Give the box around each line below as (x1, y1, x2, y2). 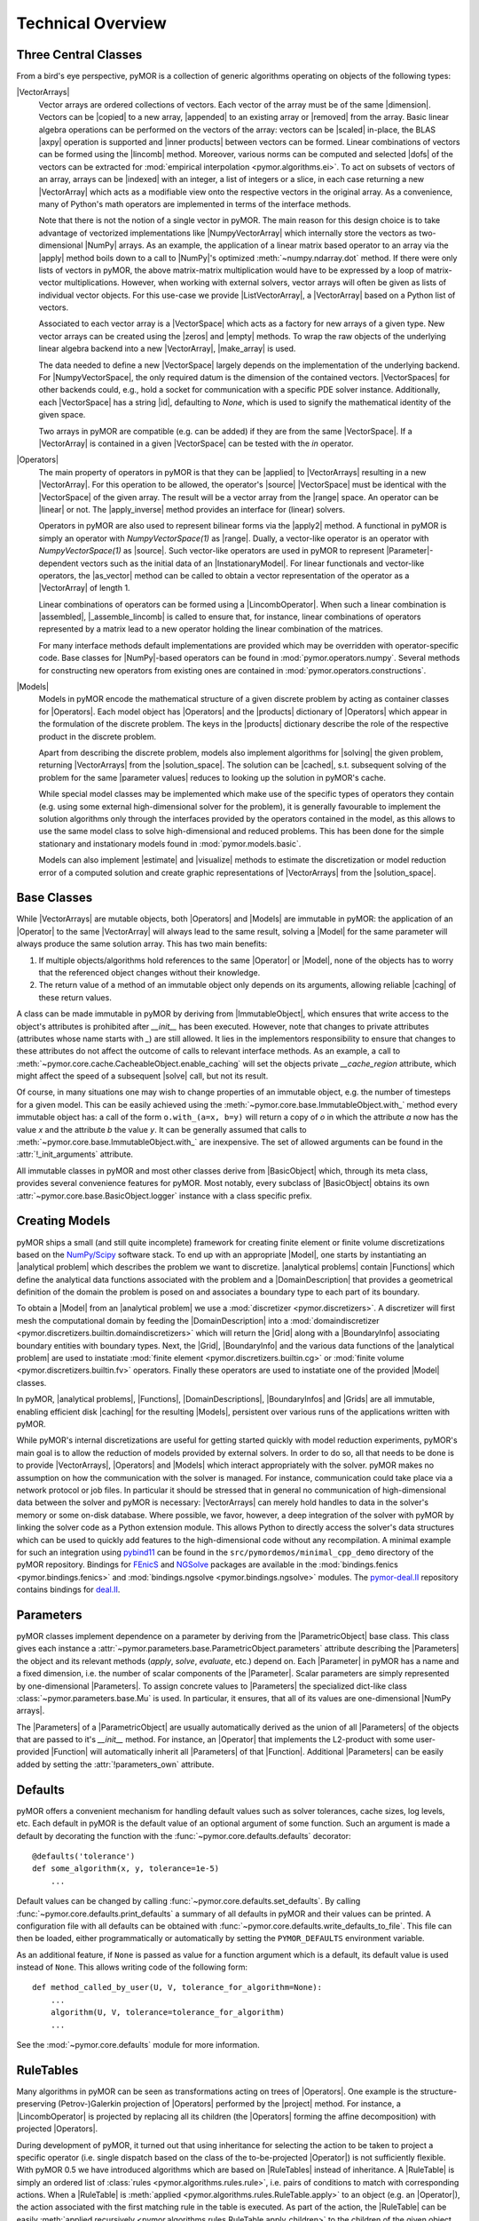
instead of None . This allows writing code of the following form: (16, 1962, 248, 1972)
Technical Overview (16, 13, 168, 33)
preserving (16, 2098, 57, 2109)
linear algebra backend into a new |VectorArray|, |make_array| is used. (38, 343, 296, 354)
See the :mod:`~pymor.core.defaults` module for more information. (16, 2040, 261, 2050)
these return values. (38, 991, 113, 1003)
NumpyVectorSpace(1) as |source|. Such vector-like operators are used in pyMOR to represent (38, 545, 385, 556)
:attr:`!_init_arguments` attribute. (16, 1149, 133, 1159)
